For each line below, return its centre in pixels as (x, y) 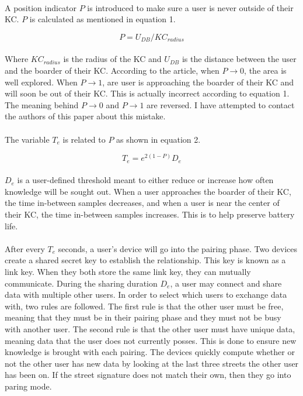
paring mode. (28, 386)
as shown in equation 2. (159, 139)
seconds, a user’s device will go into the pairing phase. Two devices (178, 248)
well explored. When (41, 82)
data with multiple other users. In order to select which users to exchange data (146, 295)
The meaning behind (42, 104)
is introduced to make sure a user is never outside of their (190, 7)
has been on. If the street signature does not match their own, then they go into (148, 375)
